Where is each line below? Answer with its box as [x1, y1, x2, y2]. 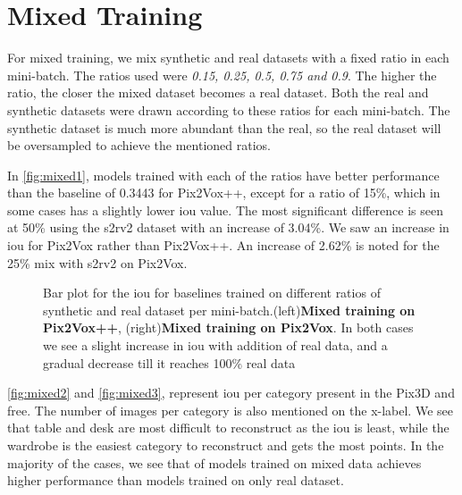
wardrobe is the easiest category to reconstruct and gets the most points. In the [7, 436, 444, 454]
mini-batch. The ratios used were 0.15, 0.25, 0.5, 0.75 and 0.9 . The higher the [7, 65, 437, 84]
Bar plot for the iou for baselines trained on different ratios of [43, 283, 381, 302]
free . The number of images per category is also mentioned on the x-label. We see [7, 400, 453, 419]
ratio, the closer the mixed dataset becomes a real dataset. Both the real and [7, 83, 429, 102]
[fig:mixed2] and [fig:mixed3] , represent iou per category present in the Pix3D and [7, 383, 455, 402]
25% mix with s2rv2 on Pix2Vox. [7, 253, 188, 272]
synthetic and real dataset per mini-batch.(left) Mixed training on [43, 300, 416, 319]
